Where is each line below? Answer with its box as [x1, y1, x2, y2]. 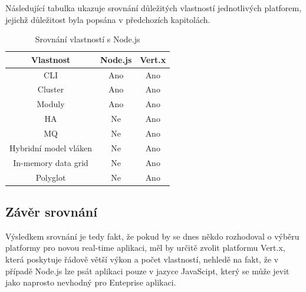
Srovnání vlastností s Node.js [35, 33, 140, 45]
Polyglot [35, 171, 66, 183]
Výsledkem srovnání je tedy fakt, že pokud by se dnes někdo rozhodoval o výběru [5, 230, 300, 242]
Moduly [37, 98, 65, 110]
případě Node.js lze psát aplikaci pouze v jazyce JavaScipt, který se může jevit [5, 264, 289, 277]
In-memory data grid [13, 156, 88, 168]
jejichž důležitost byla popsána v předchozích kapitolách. [5, 13, 210, 25]
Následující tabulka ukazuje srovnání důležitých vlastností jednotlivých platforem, [5, 2, 302, 14]
